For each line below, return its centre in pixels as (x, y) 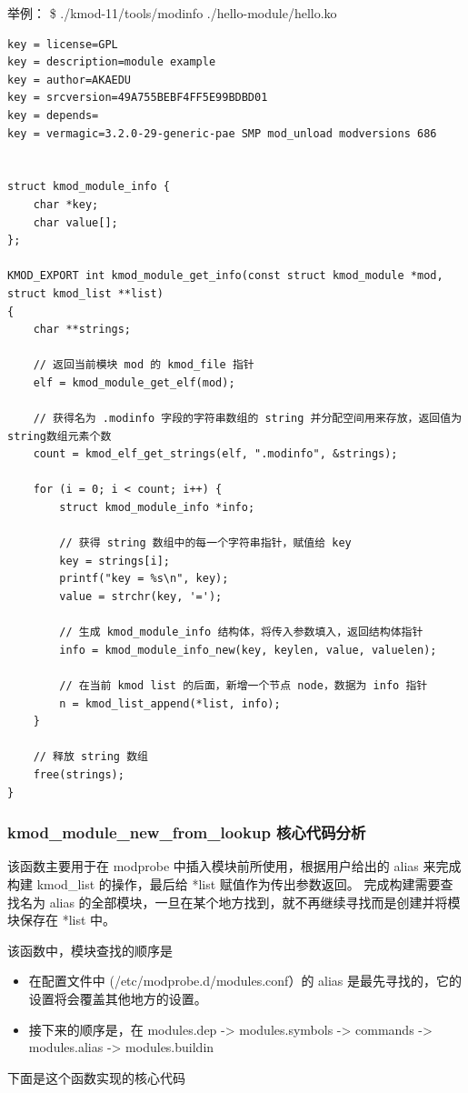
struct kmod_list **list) (85, 293)
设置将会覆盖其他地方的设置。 (118, 998)
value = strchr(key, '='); (141, 597)
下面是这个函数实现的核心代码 (96, 1077)
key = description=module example (112, 62)
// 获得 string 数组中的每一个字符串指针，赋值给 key (205, 543)
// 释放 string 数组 (90, 757)
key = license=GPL (63, 44)
